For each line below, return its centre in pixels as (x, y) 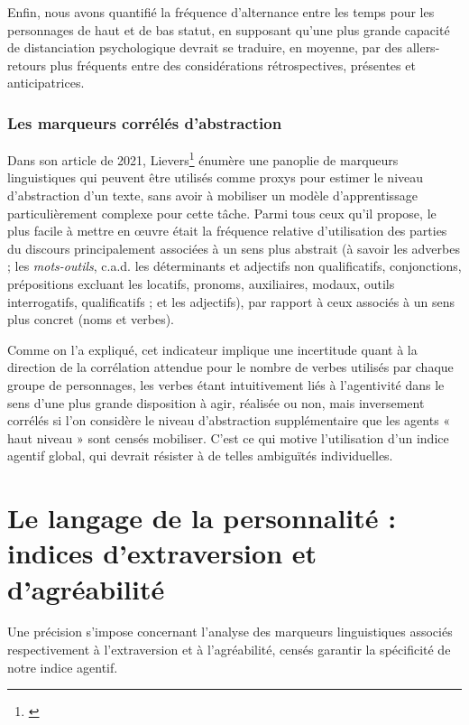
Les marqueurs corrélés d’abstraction (145, 122)
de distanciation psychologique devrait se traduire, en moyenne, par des (205, 47)
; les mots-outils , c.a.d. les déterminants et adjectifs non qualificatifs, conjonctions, (234, 266)
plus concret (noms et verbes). (91, 319)
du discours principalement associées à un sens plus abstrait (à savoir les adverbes (234, 248)
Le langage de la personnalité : (202, 518)
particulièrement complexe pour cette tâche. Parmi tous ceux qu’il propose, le (222, 213)
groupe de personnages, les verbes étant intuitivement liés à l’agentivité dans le (226, 384)
